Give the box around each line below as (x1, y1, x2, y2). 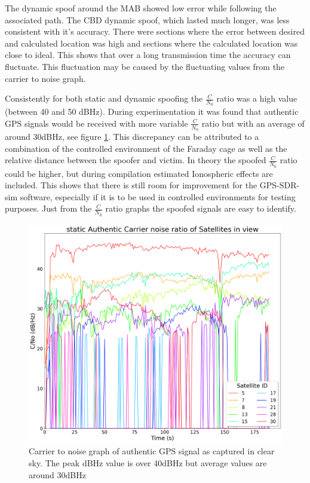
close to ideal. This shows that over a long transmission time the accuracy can (5, 48, 291, 61)
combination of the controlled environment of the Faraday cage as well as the (5, 142, 287, 154)
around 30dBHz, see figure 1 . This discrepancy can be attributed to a (5, 130, 259, 143)
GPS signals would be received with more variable (5, 117, 188, 129)
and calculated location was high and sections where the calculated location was (5, 36, 298, 49)
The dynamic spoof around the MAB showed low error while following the (5, 2, 277, 14)
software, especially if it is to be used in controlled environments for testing (20, 190, 296, 203)
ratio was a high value (216, 92, 297, 105)
